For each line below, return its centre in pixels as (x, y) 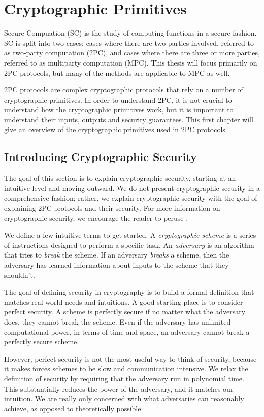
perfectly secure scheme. (42, 342)
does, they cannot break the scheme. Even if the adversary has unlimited (118, 321)
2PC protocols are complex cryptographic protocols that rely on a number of (124, 90)
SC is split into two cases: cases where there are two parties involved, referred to (129, 42)
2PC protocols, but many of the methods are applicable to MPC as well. (117, 72)
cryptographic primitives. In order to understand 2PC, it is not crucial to (118, 99)
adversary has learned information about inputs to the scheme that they (117, 265)
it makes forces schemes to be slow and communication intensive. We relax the (126, 368)
